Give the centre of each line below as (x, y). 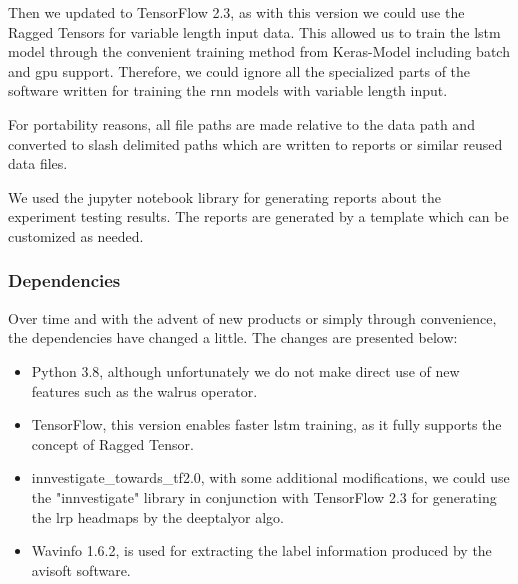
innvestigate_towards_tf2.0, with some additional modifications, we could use (270, 477)
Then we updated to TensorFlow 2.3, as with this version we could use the (236, 12)
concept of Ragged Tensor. (112, 443)
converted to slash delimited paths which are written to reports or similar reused (255, 143)
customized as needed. (76, 235)
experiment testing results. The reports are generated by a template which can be (258, 216)
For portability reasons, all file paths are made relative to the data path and (241, 123)
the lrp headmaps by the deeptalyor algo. (157, 516)
